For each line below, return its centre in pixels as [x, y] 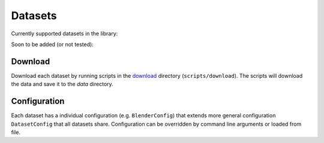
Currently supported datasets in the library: [64, 34]
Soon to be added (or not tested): [52, 44]
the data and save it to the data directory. [62, 84]
